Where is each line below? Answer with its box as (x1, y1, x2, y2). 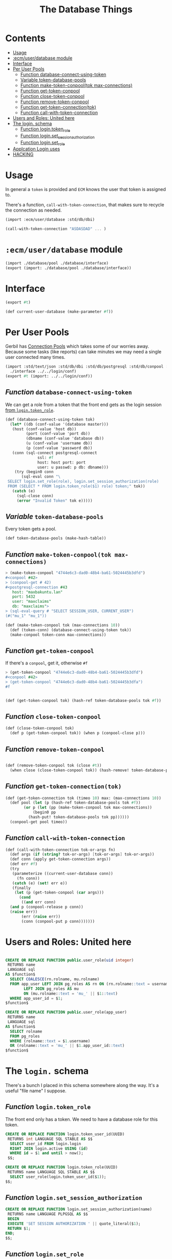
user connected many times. (5, 354, 66, 360)
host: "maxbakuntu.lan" (12, 589, 63, 595)
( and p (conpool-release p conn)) (10, 905, 83, 910)
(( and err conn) (21, 900, 56, 905)
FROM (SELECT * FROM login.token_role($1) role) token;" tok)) (7, 484, 145, 489)
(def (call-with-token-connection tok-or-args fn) (5, 847, 116, 852)
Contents (5, 32, 46, 44)
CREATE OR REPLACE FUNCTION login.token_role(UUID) (5, 1165, 118, 1170)
